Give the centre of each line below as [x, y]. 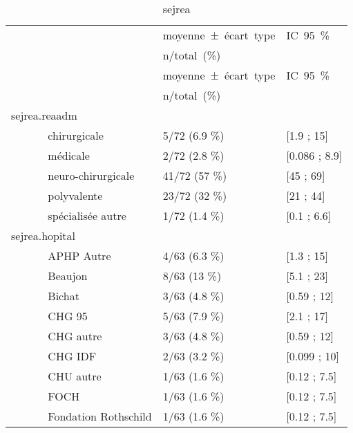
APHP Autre [79, 256]
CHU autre [75, 376]
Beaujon [68, 276]
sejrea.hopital [44, 236]
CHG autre [75, 336]
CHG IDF [72, 356]
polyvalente [75, 195]
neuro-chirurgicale [91, 175]
